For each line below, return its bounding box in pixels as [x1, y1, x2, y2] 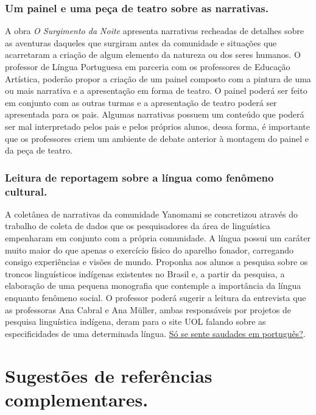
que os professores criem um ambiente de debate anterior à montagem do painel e [5, 132, 309, 144]
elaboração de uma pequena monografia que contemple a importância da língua [5, 279, 301, 292]
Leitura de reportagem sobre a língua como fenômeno [5, 169, 274, 185]
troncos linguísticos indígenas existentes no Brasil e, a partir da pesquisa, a [5, 267, 285, 280]
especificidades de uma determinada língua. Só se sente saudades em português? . [5, 327, 306, 339]
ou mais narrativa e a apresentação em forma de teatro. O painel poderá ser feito [5, 84, 307, 97]
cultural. [5, 183, 47, 199]
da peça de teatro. [5, 144, 72, 157]
